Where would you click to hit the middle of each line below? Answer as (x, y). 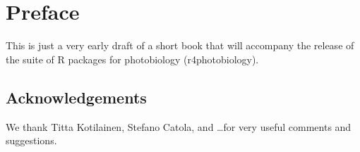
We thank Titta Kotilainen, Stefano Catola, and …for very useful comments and (179, 126)
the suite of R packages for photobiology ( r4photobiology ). (132, 59)
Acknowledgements (76, 97)
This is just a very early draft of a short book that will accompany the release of (180, 45)
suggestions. (31, 140)
